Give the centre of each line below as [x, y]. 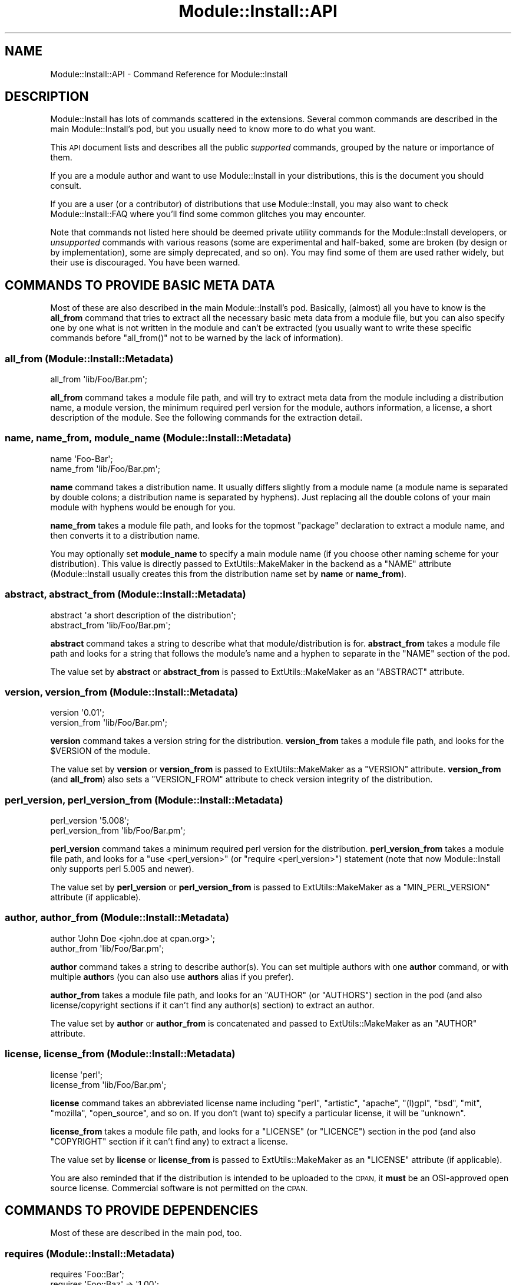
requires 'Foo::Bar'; [87, 1274]
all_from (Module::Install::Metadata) [89, 358]
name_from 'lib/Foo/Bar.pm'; [105, 468]
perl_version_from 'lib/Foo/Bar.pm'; [118, 831]
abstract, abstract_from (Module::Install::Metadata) [125, 594]
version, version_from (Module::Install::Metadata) [122, 692]
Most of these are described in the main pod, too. [146, 1233]
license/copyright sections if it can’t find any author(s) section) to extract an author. [212, 1005]
